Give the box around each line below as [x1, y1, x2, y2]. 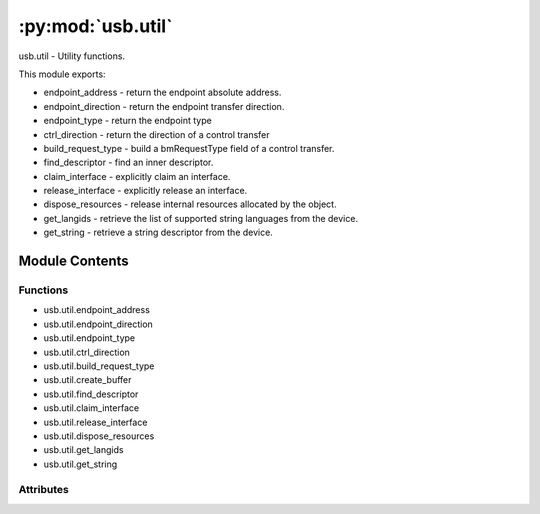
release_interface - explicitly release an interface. [43, 185, 248, 197]
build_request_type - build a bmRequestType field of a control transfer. [43, 142, 335, 154]
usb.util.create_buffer [43, 374, 132, 386]
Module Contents [18, 253, 129, 270]
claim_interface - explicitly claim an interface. [43, 170, 231, 182]
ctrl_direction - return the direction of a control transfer [43, 128, 270, 140]
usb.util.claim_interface [43, 402, 140, 414]
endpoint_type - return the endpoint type [43, 115, 212, 127]
